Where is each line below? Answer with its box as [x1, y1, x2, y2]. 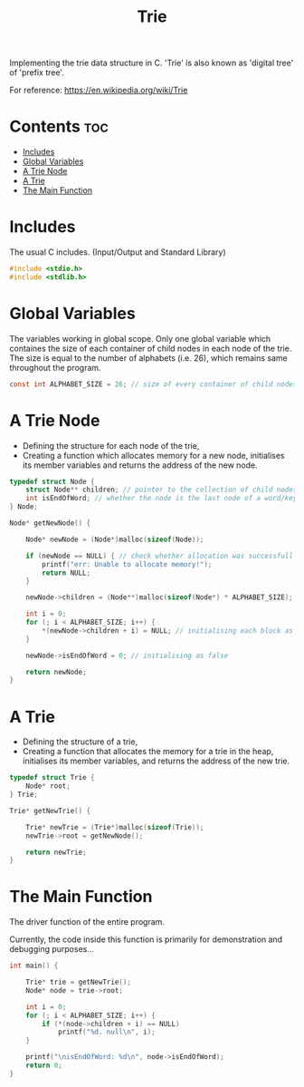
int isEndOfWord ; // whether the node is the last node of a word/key [25, 494, 298, 503]
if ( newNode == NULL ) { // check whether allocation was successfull [25, 551, 294, 560]
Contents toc [9, 116, 109, 137]
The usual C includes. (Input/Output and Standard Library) [9, 247, 226, 257]
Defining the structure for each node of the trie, [22, 440, 200, 451]
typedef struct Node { [9, 477, 95, 486]
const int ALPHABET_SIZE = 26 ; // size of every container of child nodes [9, 379, 298, 389]
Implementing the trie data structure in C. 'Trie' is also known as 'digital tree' [9, 57, 294, 69]
